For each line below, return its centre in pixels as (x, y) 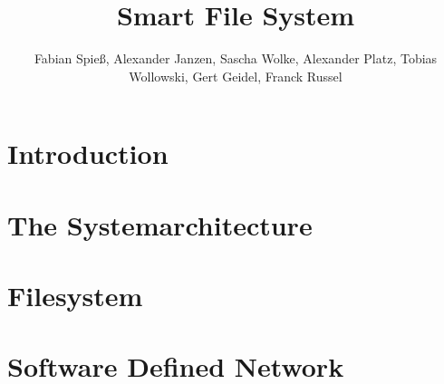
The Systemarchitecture (160, 224)
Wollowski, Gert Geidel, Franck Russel (236, 76)
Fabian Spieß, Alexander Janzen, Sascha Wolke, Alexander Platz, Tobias (236, 58)
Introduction (88, 154)
